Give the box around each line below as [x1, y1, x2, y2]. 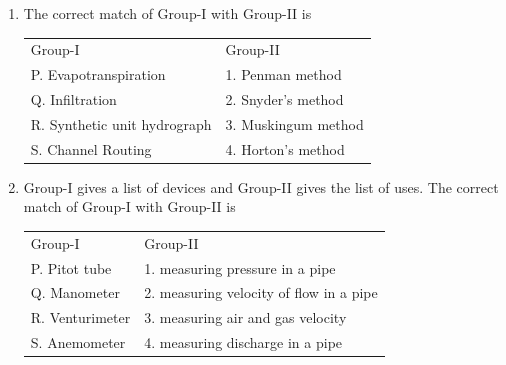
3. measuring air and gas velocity [144, 307, 347, 328]
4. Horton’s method [225, 138, 345, 159]
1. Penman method [225, 64, 342, 85]
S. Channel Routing [30, 138, 152, 159]
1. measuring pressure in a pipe [144, 257, 336, 278]
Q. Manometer [30, 282, 120, 303]
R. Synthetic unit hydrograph [30, 113, 212, 134]
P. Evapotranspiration [30, 64, 166, 85]
